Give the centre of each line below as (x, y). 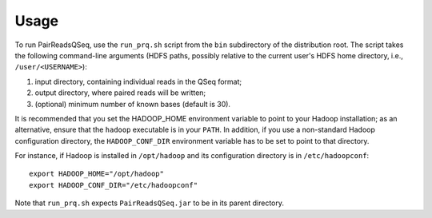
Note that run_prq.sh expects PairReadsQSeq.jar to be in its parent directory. (149, 203)
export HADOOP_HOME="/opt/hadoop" (96, 174)
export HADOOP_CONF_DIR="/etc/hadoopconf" (114, 185)
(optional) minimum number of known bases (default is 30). (133, 104)
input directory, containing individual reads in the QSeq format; (138, 81)
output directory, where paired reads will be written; (120, 93)
